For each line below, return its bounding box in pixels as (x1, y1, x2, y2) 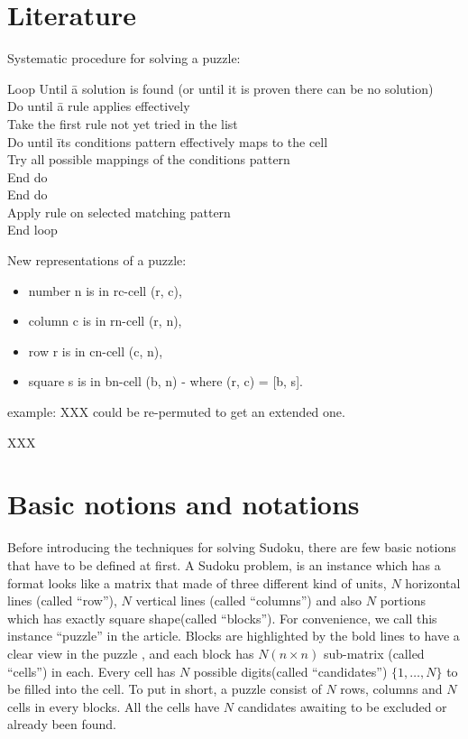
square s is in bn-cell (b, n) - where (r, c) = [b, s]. (28, 372, 303, 391)
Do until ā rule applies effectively (7, 97, 190, 115)
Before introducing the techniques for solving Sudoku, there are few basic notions (7, 538, 456, 557)
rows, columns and (340, 679, 443, 698)
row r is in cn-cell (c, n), (28, 341, 163, 360)
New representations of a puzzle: (7, 251, 187, 270)
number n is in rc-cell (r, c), (28, 281, 182, 300)
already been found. (7, 715, 117, 734)
